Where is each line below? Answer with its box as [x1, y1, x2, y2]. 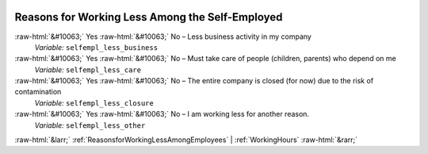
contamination [14, 87, 62, 97]
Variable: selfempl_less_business [34, 42, 159, 52]
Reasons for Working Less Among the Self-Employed [14, 10, 283, 24]
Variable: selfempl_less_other [34, 120, 146, 130]
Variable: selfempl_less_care [34, 64, 142, 75]
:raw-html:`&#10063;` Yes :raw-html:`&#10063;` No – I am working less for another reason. [14, 110, 309, 119]
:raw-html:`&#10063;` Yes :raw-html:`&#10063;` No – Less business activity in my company [14, 32, 312, 41]
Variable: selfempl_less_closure [34, 98, 154, 107]
